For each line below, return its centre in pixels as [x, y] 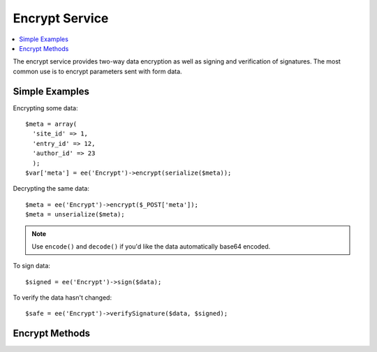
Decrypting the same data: [51, 189]
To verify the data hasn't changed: [62, 298]
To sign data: [31, 266]
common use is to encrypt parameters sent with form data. [97, 71]
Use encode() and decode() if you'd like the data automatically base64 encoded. [151, 246]
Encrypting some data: [45, 108]
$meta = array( [51, 124]
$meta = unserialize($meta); [75, 214]
